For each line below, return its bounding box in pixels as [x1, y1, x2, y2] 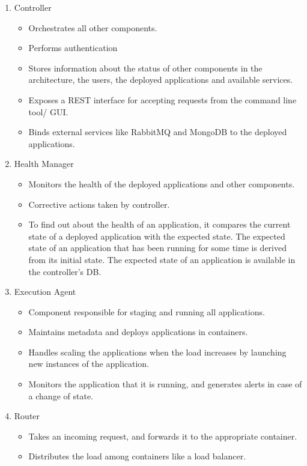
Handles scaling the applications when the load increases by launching [28, 345, 287, 358]
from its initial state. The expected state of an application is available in [28, 253, 296, 265]
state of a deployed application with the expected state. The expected [28, 229, 285, 242]
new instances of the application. [28, 357, 150, 370]
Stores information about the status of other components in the [28, 61, 263, 74]
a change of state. [28, 389, 93, 402]
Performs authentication [28, 41, 118, 54]
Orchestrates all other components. [28, 21, 157, 34]
